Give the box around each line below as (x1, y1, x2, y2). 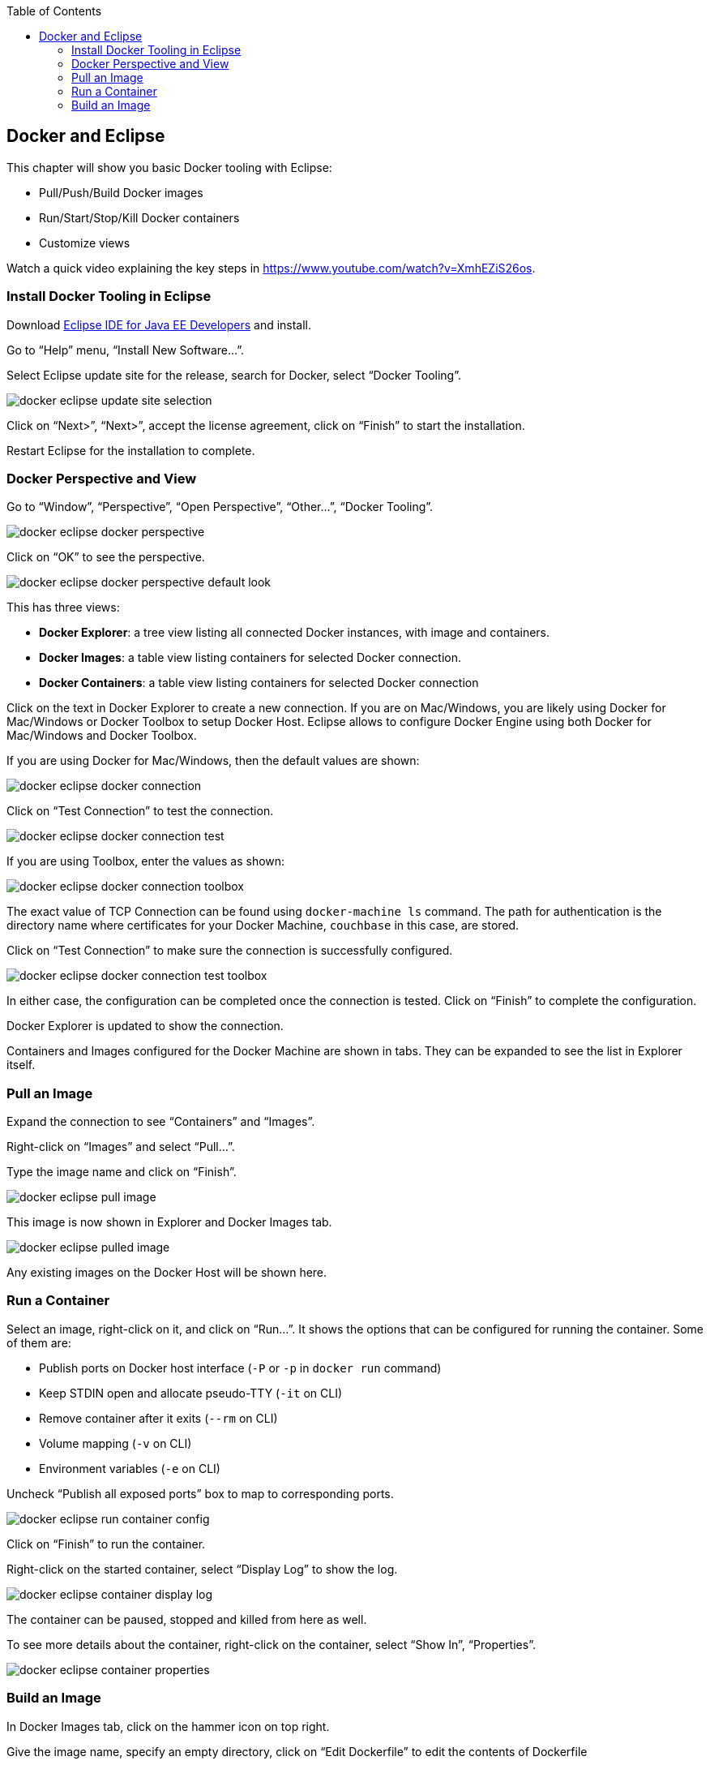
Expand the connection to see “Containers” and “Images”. (6, 1114, 315, 1129)
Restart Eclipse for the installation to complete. (6, 443, 255, 457)
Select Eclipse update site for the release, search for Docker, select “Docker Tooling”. (6, 367, 461, 382)
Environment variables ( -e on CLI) (39, 1461, 220, 1475)
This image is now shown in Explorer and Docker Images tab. (6, 1215, 332, 1230)
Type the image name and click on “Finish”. (6, 1165, 237, 1179)
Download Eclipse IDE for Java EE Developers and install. (6, 317, 312, 332)
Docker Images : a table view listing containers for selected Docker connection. (39, 651, 461, 665)
